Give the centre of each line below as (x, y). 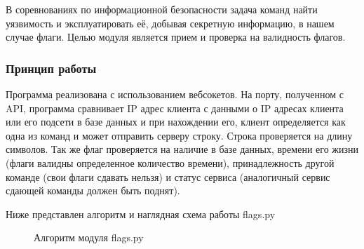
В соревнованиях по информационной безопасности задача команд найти (162, 9)
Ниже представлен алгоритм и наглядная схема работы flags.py (141, 214)
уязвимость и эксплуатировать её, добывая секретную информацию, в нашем (170, 23)
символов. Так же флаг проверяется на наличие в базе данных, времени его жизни (182, 149)
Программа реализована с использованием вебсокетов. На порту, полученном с (175, 94)
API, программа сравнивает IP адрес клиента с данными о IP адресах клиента (175, 108)
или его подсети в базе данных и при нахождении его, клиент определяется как (176, 122)
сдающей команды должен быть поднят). (93, 190)
